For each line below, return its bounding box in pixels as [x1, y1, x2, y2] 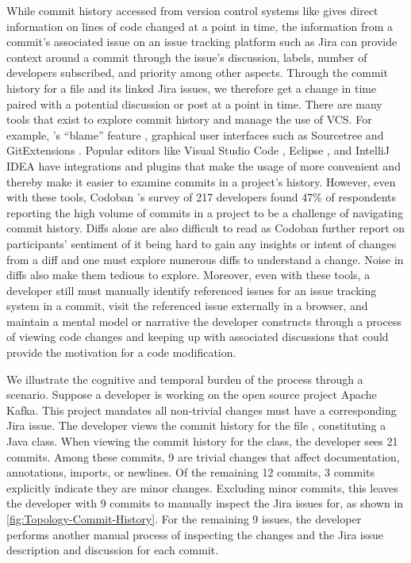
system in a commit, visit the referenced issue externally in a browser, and [6, 297, 368, 314]
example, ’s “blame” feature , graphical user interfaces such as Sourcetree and [6, 126, 384, 143]
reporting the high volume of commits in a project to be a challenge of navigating [6, 204, 403, 220]
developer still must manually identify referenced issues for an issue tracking [6, 281, 377, 298]
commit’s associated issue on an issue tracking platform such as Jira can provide [6, 33, 398, 50]
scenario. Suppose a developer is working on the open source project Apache [6, 386, 377, 403]
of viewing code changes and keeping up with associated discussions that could [6, 328, 389, 345]
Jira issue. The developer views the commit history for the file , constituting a [6, 417, 386, 434]
